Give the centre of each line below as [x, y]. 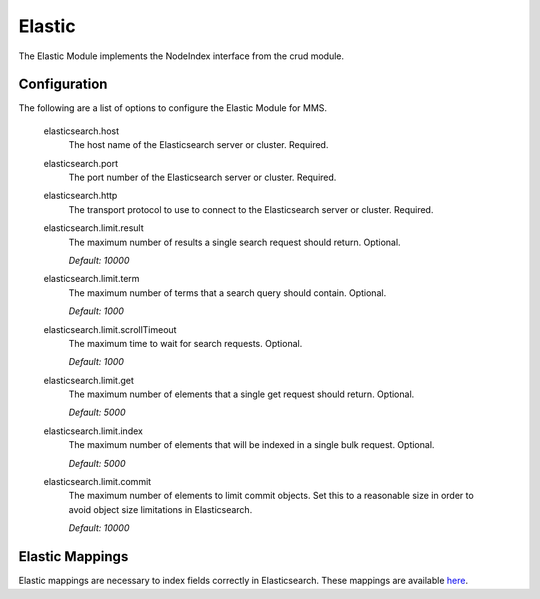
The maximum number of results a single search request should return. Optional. [234, 242]
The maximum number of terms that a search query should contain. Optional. [227, 292]
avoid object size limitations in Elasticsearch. [160, 509]
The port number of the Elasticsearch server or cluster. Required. [202, 177]
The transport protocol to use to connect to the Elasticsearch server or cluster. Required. [251, 209]
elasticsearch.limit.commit [97, 482]
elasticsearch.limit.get [89, 380]
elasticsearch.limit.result [93, 228]
